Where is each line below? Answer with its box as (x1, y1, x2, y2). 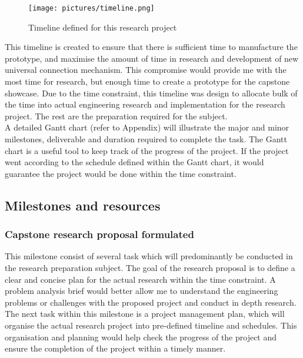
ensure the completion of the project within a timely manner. (5, 342, 226, 354)
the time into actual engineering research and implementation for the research (5, 98, 285, 111)
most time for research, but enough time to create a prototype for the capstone (5, 75, 290, 88)
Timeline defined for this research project (28, 21, 177, 33)
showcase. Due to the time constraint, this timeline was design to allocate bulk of (5, 86, 298, 99)
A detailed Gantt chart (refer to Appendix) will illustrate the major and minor (5, 121, 289, 133)
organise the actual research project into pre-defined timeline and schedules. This (5, 319, 297, 331)
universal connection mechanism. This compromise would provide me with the (5, 63, 287, 76)
